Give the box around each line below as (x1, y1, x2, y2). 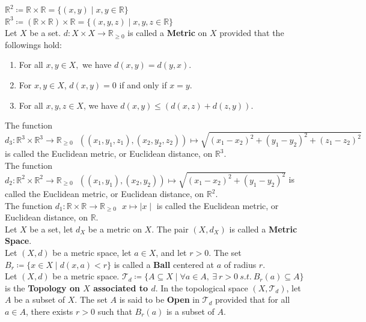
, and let (156, 246, 187, 258)
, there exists (26, 305, 73, 317)
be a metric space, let (52, 246, 132, 258)
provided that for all (215, 293, 290, 306)
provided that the (219, 26, 284, 39)
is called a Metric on (127, 26, 207, 39)
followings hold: (5, 38, 62, 50)
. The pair (151, 222, 189, 235)
